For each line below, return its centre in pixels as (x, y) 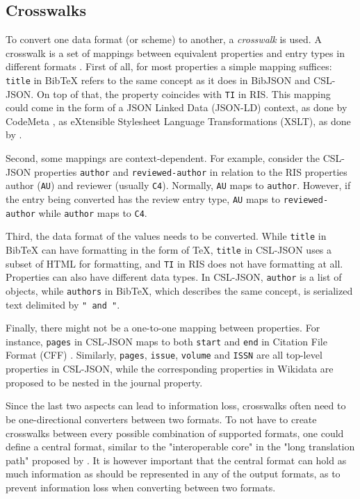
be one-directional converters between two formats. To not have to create (161, 419)
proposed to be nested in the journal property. (104, 382)
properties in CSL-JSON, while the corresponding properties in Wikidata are (170, 369)
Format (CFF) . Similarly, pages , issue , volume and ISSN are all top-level (164, 355)
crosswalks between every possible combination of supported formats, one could (175, 433)
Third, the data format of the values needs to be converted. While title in (166, 236)
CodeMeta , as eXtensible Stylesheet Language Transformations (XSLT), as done (178, 121)
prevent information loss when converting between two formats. (141, 487)
